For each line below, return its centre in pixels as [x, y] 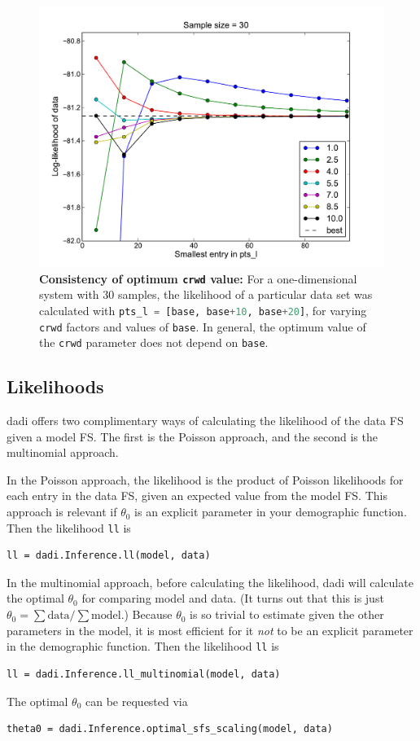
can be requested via [137, 701]
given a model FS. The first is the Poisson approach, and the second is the [192, 436]
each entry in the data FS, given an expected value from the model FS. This [197, 495]
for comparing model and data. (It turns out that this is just [233, 598]
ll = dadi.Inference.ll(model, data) [109, 556]
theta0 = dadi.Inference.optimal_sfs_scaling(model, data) [170, 729]
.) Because [147, 614]
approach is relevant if [62, 512]
